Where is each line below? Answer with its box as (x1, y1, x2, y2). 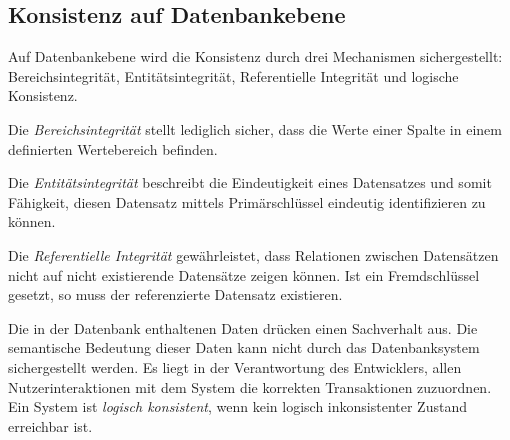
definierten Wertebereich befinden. (8, 138, 218, 159)
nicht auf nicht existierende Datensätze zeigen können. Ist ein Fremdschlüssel (8, 264, 480, 285)
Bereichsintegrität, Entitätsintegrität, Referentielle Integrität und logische (8, 65, 459, 86)
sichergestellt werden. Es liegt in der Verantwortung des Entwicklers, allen (8, 356, 462, 377)
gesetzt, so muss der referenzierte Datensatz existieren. (8, 284, 343, 305)
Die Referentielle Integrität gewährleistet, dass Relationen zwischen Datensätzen (8, 244, 499, 265)
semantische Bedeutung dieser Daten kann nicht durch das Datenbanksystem (8, 337, 480, 358)
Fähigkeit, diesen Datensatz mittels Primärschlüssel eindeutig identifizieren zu (8, 191, 486, 212)
